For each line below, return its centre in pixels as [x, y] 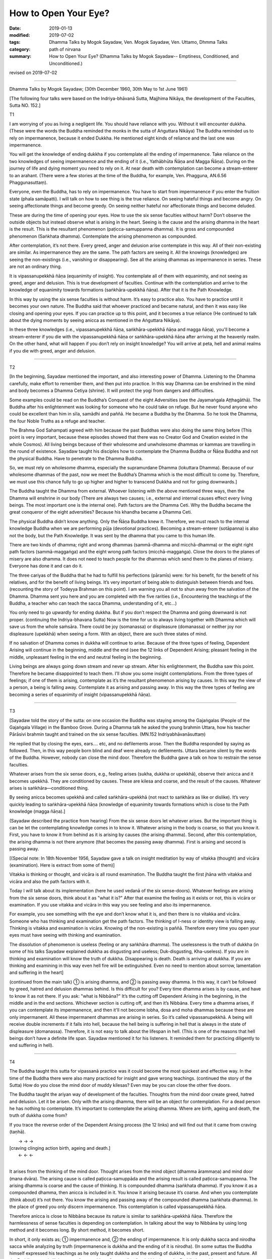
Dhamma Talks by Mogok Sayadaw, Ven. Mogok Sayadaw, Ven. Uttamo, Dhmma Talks [138, 42]
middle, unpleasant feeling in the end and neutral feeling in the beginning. [86, 657]
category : [20, 49]
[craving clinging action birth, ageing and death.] [60, 1148]
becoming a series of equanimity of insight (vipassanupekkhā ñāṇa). [80, 694]
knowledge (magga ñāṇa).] [37, 811]
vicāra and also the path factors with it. [50, 881]
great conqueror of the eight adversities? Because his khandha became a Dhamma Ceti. [101, 512]
